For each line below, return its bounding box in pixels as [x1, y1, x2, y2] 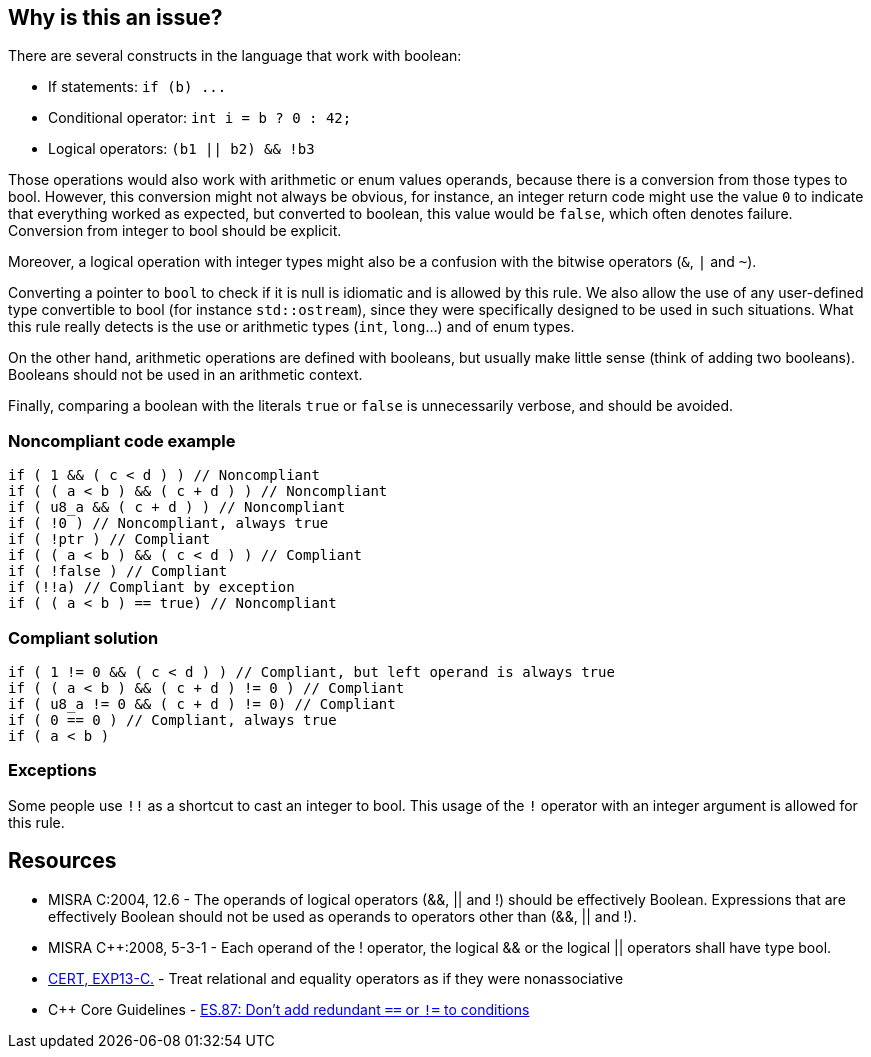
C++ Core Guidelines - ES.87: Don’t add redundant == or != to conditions [48, 1000, 530, 1018]
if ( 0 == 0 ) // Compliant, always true [8, 711, 337, 728]
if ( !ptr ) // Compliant [8, 531, 211, 548]
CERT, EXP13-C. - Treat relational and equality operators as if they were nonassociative [48, 969, 624, 987]
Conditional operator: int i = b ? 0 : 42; [48, 109, 352, 127]
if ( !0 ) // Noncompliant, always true [8, 515, 329, 532]
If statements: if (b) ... [48, 78, 227, 96]
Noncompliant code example [8, 430, 236, 451]
